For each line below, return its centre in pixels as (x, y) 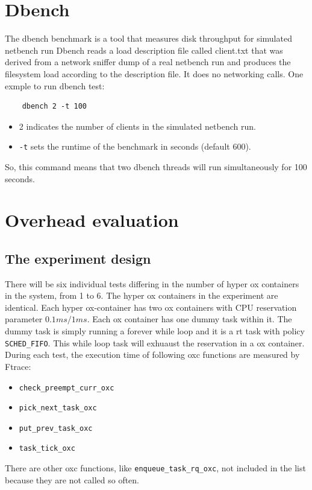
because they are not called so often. (72, 479)
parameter (24, 319)
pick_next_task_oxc (58, 408)
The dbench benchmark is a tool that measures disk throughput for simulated (148, 38)
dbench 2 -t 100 (55, 107)
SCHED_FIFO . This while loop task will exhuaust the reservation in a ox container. (155, 342)
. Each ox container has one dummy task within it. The (189, 319)
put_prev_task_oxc (56, 428)
